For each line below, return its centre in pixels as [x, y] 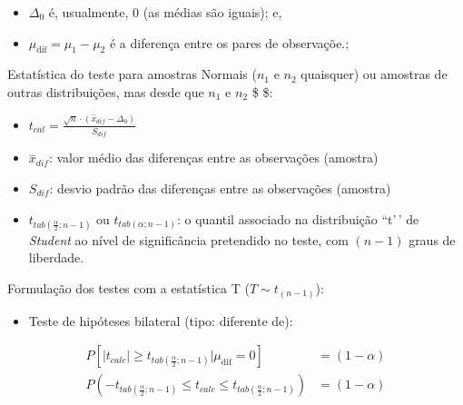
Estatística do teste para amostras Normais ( [132, 74]
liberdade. [56, 257]
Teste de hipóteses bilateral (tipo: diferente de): [161, 320]
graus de [432, 239]
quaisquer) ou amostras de [374, 74]
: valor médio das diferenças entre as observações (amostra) [213, 158]
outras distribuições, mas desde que [106, 91]
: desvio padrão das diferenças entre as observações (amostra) [220, 188]
